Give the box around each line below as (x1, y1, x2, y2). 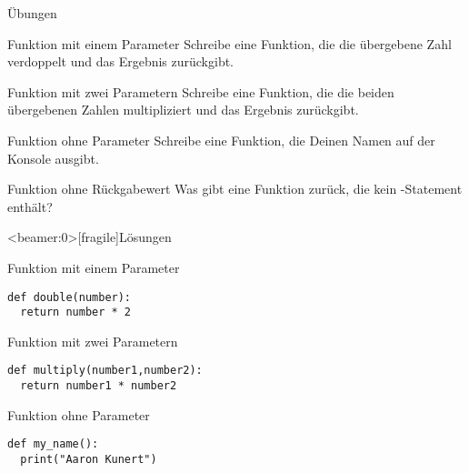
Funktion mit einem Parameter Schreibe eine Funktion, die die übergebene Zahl (7, 34, 452, 53)
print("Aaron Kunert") (20, 453, 157, 466)
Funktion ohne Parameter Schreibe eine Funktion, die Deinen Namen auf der (7, 130, 435, 149)
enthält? (7, 196, 53, 216)
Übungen (7, 4, 57, 22)
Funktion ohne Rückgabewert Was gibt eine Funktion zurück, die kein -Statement (7, 179, 463, 198)
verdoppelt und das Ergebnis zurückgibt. (7, 52, 234, 71)
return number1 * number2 (20, 379, 177, 393)
